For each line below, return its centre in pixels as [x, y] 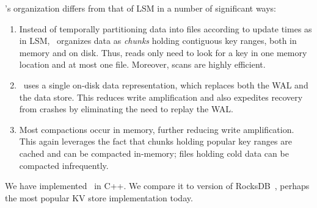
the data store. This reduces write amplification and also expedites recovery [161, 97]
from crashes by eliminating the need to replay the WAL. [126, 109]
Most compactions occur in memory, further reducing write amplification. [157, 129]
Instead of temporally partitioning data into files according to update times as [166, 28]
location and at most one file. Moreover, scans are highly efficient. [142, 64]
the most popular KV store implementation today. [99, 197]
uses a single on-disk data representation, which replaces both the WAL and [166, 84]
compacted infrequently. [64, 165]
